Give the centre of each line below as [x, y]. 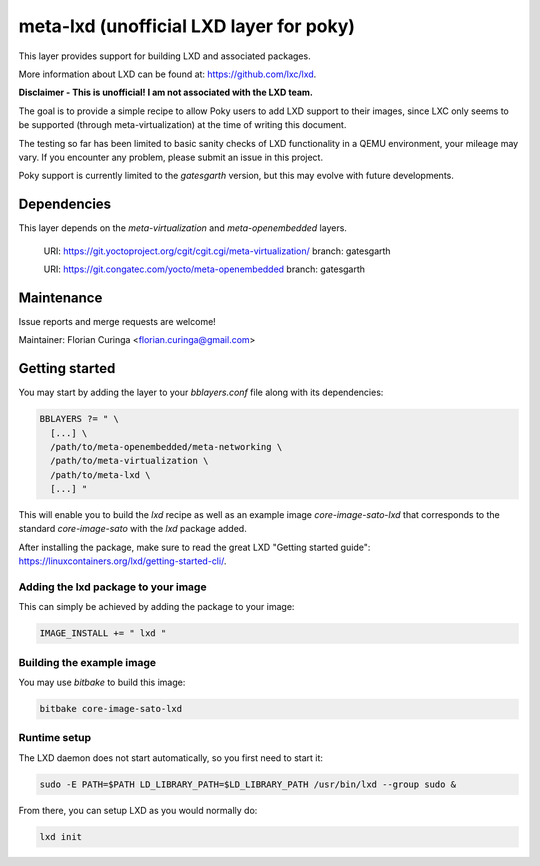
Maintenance [60, 297]
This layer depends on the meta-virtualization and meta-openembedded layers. [182, 228]
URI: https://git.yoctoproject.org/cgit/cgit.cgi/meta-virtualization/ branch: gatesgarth [217, 251]
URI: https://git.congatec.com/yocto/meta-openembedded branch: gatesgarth [204, 269]
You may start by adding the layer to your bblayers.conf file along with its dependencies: [201, 392]
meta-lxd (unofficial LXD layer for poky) [186, 26]
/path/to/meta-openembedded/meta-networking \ [166, 446]
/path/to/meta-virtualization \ [129, 461]
